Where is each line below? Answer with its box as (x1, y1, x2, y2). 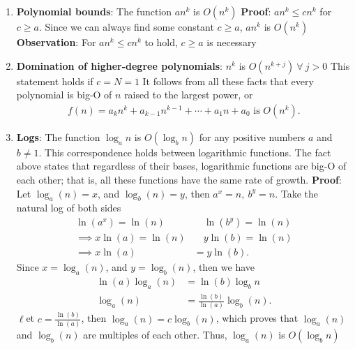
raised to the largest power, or (124, 87, 253, 102)
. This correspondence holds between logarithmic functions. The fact (38, 144, 331, 159)
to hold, (144, 35, 178, 49)
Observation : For (16, 35, 96, 49)
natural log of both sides (16, 200, 121, 215)
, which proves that (216, 311, 299, 325)
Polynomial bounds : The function (16, 4, 172, 18)
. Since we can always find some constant (38, 20, 214, 34)
